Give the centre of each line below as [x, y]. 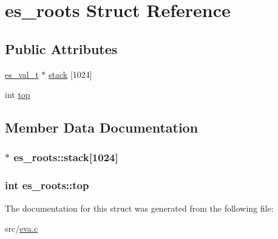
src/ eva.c [22, 228]
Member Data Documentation [102, 127]
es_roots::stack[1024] [66, 157]
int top [18, 95]
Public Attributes [61, 48]
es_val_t [22, 74]
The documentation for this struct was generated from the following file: [139, 208]
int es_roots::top [47, 185]
